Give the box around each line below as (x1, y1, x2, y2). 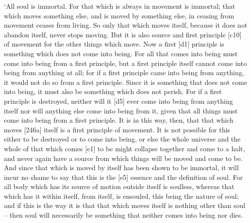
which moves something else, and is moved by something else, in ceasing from (4, 10, 234, 20)
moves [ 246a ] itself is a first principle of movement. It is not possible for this (4, 124, 230, 134)
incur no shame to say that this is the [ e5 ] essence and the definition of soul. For (4, 172, 243, 182)
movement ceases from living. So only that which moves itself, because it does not (4, 20, 248, 30)
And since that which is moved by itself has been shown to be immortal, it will (4, 162, 239, 173)
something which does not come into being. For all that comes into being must (4, 48, 238, 58)
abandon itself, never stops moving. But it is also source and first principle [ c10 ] (4, 29, 242, 39)
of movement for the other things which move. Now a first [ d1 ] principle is (4, 39, 224, 49)
